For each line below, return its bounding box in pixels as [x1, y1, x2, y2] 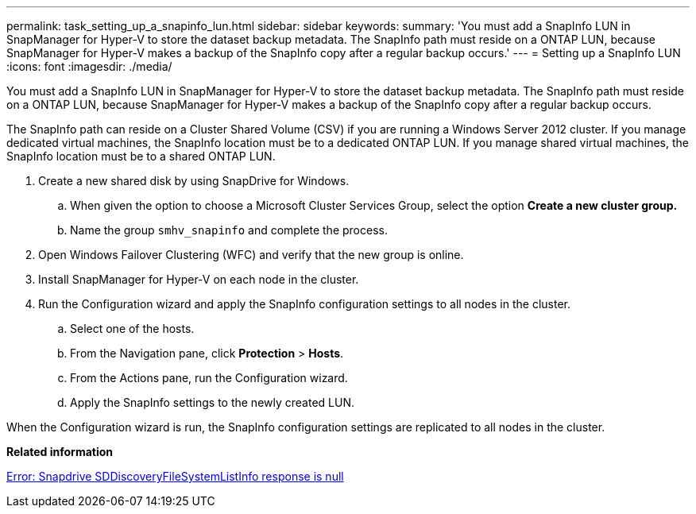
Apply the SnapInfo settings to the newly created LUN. [70, 396, 354, 409]
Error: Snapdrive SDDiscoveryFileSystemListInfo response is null [6, 470, 344, 483]
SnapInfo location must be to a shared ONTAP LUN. [6, 149, 276, 163]
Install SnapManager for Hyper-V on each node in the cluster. [38, 272, 359, 286]
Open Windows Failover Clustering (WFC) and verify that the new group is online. [38, 248, 464, 261]
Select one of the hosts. [70, 322, 195, 335]
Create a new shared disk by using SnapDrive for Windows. [38, 174, 350, 187]
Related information [6, 445, 114, 458]
